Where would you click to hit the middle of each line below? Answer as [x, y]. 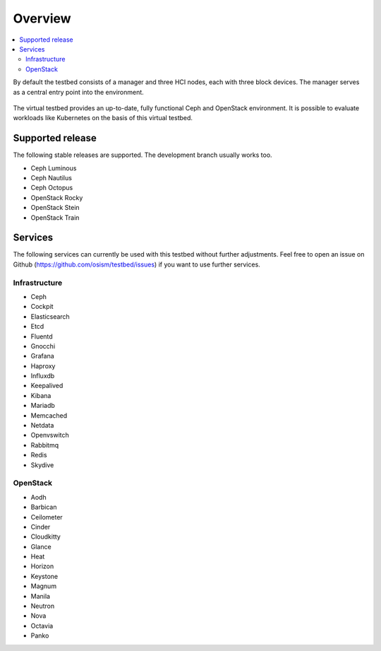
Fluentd [42, 336]
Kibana [41, 395]
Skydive [42, 465]
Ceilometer [47, 517]
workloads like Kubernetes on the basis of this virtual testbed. [103, 118]
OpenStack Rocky [57, 197]
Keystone [44, 576]
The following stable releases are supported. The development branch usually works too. [143, 155]
